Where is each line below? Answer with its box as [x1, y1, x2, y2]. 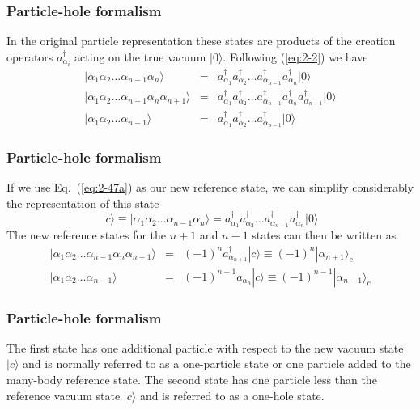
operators [6, 48, 53, 65]
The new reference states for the [6, 226, 167, 243]
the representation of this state [6, 194, 159, 211]
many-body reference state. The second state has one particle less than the [6, 371, 377, 388]
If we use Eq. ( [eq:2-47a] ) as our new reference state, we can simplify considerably [6, 179, 414, 196]
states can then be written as [252, 226, 397, 243]
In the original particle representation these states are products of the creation [6, 32, 396, 49]
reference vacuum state [6, 387, 121, 404]
